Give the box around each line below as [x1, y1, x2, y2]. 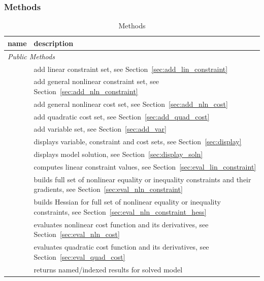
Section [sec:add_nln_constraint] [34, 86, 138, 96]
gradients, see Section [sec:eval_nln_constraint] [34, 184, 183, 194]
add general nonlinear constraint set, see [34, 76, 159, 87]
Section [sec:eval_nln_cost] [34, 229, 120, 239]
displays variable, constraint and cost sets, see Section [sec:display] [34, 136, 242, 147]
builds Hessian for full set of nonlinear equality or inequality [34, 196, 221, 207]
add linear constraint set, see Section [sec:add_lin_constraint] [34, 63, 228, 74]
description [34, 37, 74, 48]
